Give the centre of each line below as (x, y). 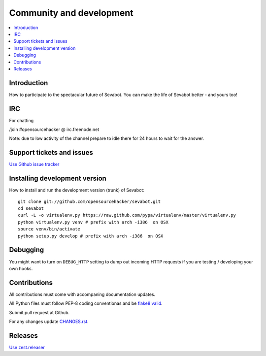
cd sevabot (31, 209)
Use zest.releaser (27, 347)
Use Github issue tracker (34, 164)
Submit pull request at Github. (39, 312)
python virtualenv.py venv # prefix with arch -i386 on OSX (93, 222)
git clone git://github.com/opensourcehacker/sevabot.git (89, 201)
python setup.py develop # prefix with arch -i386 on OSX (91, 236)
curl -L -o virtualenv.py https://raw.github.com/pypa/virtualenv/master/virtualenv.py (127, 215)
